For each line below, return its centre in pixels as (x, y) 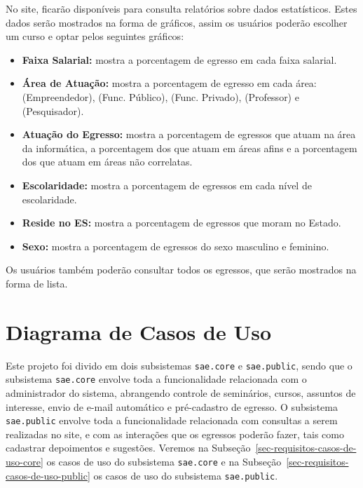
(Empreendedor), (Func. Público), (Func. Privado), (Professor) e (160, 96)
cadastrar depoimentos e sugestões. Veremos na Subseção (128, 448)
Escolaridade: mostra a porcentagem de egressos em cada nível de (167, 185)
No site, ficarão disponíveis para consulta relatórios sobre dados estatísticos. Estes (181, 8)
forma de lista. (37, 283)
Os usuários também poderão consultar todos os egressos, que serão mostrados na (181, 270)
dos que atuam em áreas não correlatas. (107, 162)
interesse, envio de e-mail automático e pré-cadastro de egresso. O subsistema (172, 406)
